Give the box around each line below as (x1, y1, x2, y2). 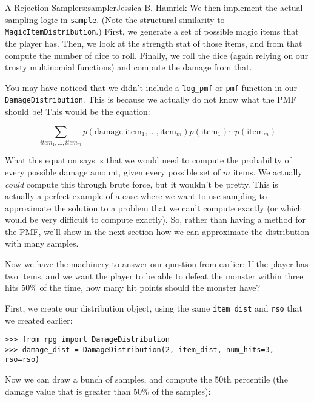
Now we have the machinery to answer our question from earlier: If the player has (5, 257, 309, 270)
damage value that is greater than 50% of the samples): (5, 384, 211, 397)
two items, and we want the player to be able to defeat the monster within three (5, 269, 304, 282)
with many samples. (5, 237, 79, 250)
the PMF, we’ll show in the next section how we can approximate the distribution (5, 225, 309, 237)
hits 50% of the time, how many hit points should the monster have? (5, 281, 261, 294)
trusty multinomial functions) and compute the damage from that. (5, 61, 252, 73)
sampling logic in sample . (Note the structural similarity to (5, 13, 225, 26)
